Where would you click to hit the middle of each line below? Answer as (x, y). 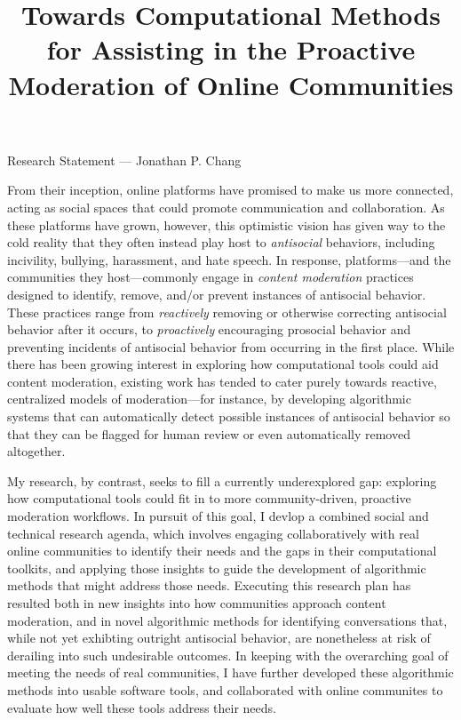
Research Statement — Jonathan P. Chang (124, 160)
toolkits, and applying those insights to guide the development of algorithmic (217, 568)
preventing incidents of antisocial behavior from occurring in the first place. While (231, 346)
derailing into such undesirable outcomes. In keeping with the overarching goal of (228, 655)
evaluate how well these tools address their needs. (142, 707)
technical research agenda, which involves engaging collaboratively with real (213, 533)
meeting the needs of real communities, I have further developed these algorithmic (230, 672)
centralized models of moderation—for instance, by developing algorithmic (209, 399)
